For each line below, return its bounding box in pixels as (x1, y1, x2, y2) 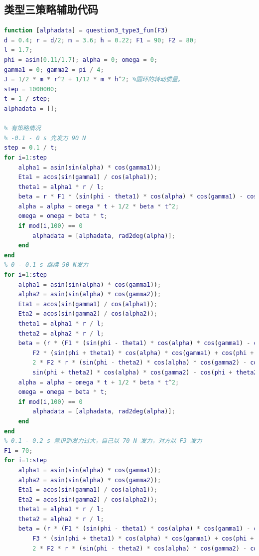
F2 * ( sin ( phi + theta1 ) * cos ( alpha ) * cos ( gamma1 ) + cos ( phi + (32, 349, 254, 357)
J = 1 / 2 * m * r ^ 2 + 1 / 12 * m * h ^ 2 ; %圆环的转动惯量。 (4, 76, 184, 83)
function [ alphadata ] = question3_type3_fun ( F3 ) (4, 27, 168, 34)
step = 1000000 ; (4, 85, 58, 93)
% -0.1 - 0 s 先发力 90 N (4, 134, 86, 142)
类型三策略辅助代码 (4, 1, 98, 17)
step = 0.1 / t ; (4, 144, 58, 152)
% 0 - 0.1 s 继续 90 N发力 (4, 261, 89, 269)
